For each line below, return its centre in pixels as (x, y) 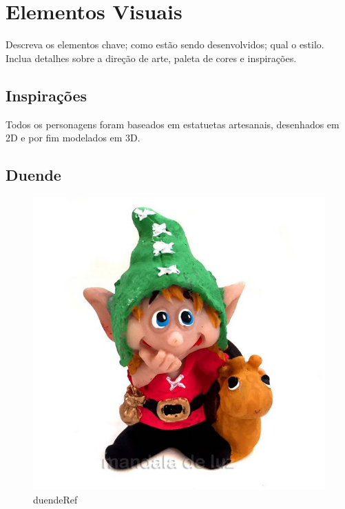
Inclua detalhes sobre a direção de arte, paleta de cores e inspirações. (151, 58)
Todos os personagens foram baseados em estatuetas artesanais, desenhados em (172, 124)
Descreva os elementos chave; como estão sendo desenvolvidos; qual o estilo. (165, 44)
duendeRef (55, 499)
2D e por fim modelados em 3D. (73, 138)
